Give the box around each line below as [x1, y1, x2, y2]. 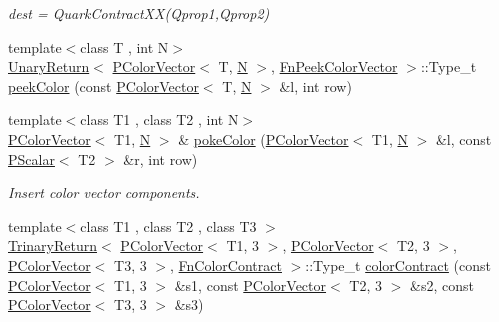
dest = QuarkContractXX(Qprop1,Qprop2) [8, 3, 270, 23]
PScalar [8, 148, 55, 169]
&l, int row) [279, 75, 352, 96]
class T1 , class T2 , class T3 [80, 215, 257, 236]
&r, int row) [123, 148, 198, 169]
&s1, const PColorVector [174, 274, 327, 295]
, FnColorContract [170, 254, 282, 275]
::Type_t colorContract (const [305, 254, 491, 275]
